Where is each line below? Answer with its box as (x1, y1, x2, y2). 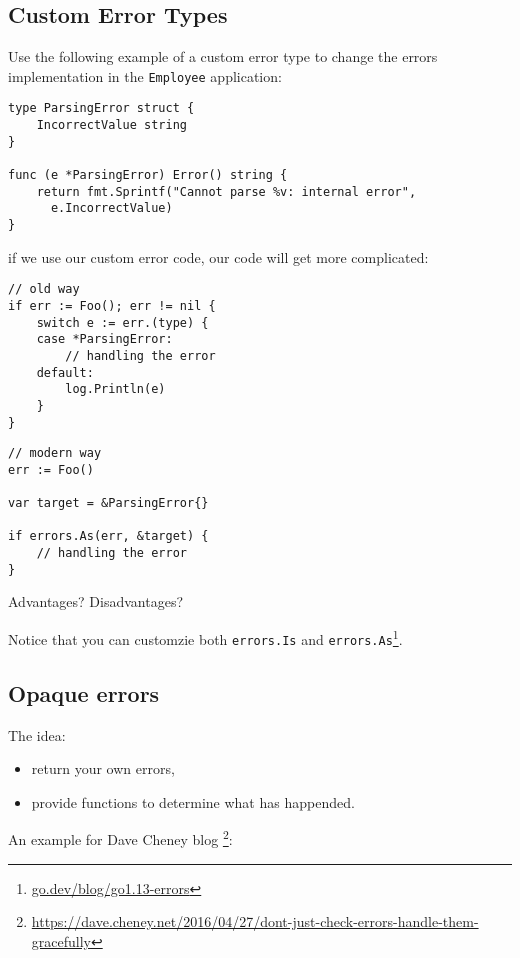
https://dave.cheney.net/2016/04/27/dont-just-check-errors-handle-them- (31, 911, 479, 932)
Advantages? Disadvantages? (8, 591, 184, 612)
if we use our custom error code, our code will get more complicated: (8, 246, 429, 267)
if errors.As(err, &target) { (8, 529, 209, 544)
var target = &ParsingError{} (8, 496, 209, 511)
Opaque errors (8, 677, 160, 708)
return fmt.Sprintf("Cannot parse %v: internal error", (36, 184, 417, 199)
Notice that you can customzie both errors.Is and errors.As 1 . (8, 626, 403, 649)
